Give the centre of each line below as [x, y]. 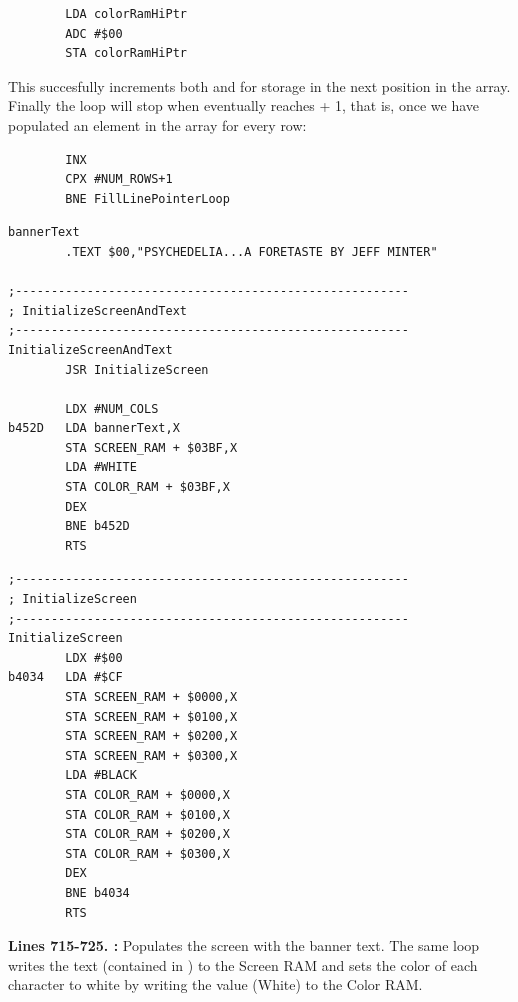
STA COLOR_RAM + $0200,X [147, 834]
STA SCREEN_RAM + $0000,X [151, 697]
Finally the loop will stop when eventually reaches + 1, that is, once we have [243, 105]
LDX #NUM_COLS [112, 408]
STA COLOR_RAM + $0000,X [147, 794]
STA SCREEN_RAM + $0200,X [151, 736]
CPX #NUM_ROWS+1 [119, 179]
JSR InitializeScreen [137, 369]
